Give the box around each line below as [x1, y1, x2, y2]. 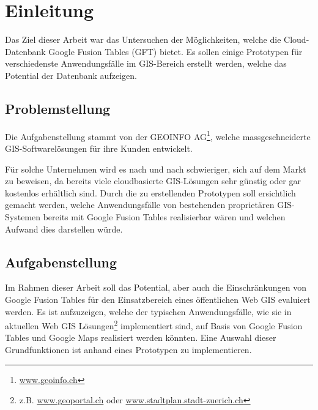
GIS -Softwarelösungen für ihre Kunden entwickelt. [5, 141, 193, 154]
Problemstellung [5, 99, 111, 117]
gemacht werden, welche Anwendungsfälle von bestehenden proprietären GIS [5, 198, 292, 211]
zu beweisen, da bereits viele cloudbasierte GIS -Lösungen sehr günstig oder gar [5, 174, 301, 187]
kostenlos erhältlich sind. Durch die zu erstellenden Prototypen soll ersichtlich [5, 186, 296, 199]
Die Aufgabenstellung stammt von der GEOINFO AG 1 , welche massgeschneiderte [5, 128, 311, 143]
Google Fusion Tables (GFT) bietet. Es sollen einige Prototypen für [48, 45, 303, 58]
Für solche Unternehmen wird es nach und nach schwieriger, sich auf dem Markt [5, 162, 306, 175]
